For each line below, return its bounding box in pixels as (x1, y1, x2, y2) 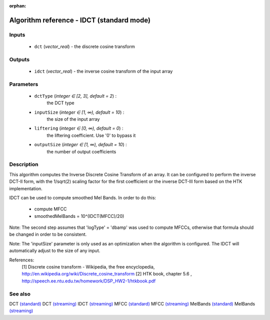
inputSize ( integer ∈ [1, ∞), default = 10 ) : (34, 109, 124, 115)
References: (9, 257, 34, 263)
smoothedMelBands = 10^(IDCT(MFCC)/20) (34, 213, 124, 219)
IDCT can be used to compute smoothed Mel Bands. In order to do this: (9, 194, 156, 200)
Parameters (9, 81, 38, 88)
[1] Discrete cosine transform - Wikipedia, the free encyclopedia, (21, 264, 155, 270)
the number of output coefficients (46, 148, 116, 155)
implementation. (9, 185, 42, 191)
